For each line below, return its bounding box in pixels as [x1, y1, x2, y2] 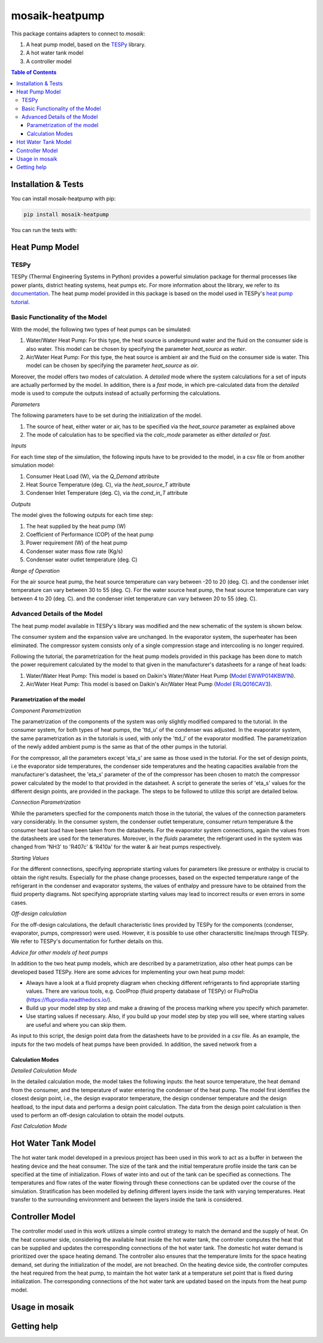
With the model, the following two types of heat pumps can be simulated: [11, 326, 191, 333]
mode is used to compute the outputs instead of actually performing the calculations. [11, 390, 221, 397]
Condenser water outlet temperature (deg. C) [26, 556, 138, 563]
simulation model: [11, 462, 55, 469]
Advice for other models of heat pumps [11, 948, 108, 956]
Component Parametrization [11, 707, 81, 714]
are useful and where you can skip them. [26, 1021, 127, 1028]
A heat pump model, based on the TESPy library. [26, 41, 146, 48]
